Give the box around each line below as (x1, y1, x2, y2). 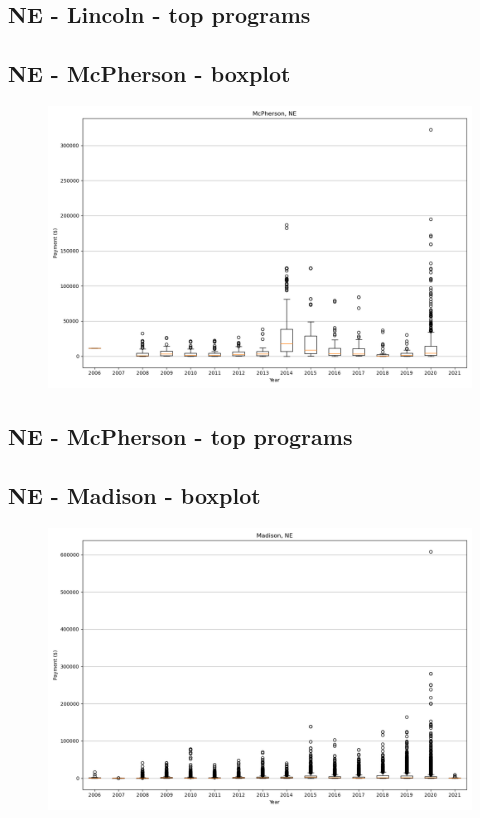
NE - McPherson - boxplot (8, 58, 291, 89)
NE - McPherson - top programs (8, 421, 353, 452)
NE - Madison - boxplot (8, 480, 261, 511)
